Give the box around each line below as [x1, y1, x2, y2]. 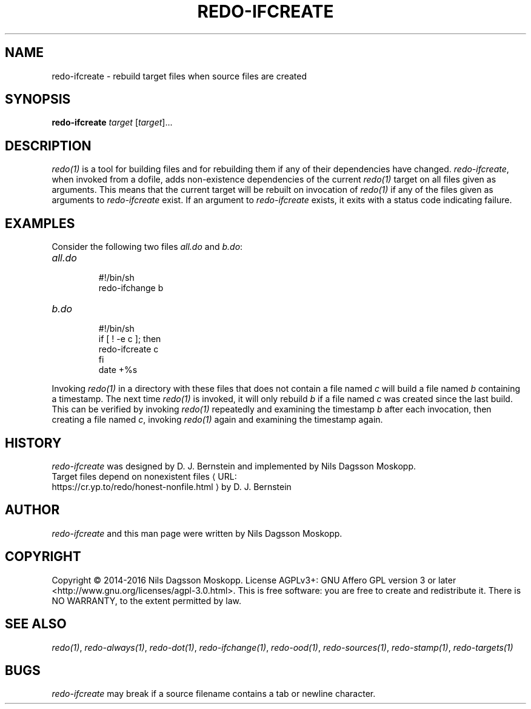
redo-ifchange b [98, 283, 164, 294]
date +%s [98, 365, 138, 375]
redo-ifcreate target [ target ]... [52, 117, 173, 128]
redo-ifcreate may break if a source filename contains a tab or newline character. [52, 688, 376, 699]
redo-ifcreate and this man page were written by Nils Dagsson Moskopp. [52, 528, 342, 539]
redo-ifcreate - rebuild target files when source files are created [52, 70, 307, 81]
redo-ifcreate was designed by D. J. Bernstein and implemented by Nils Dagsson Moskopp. [52, 460, 416, 471]
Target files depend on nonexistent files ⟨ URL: [52, 471, 237, 482]
